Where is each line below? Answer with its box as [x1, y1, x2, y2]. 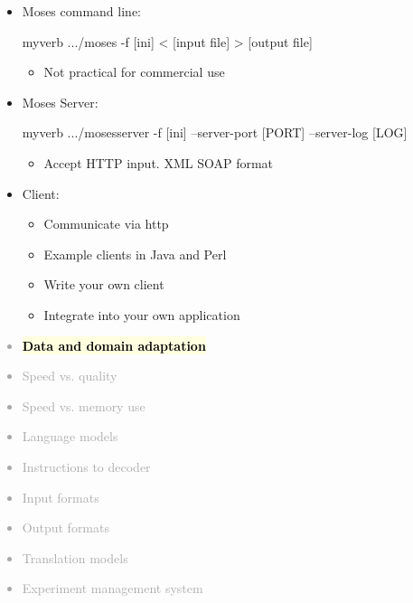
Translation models [22, 548, 128, 567]
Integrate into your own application [43, 305, 240, 324]
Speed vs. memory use [22, 396, 145, 415]
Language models [22, 427, 118, 446]
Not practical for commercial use [43, 62, 225, 81]
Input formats [22, 487, 99, 506]
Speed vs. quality [22, 366, 117, 385]
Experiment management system [22, 579, 203, 598]
